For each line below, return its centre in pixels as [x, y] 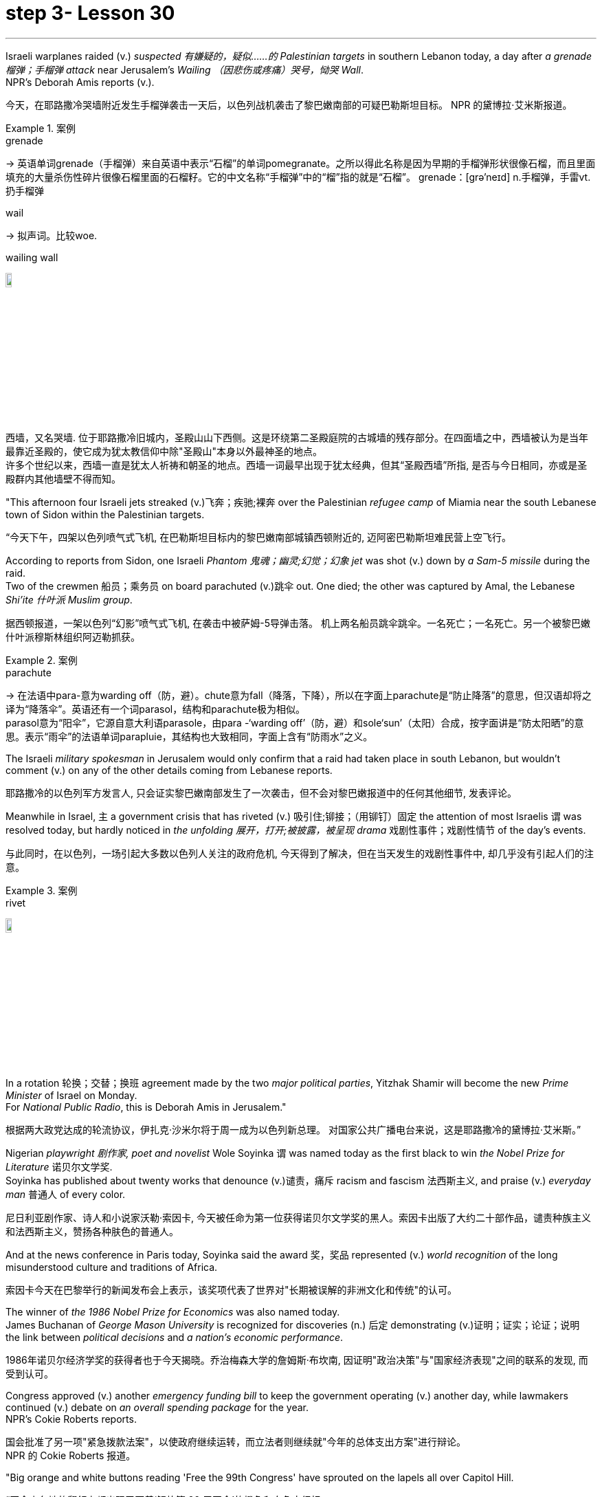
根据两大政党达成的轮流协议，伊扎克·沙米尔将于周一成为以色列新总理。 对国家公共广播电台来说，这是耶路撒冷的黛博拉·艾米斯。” [293, 1130]
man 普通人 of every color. [66, 1195]
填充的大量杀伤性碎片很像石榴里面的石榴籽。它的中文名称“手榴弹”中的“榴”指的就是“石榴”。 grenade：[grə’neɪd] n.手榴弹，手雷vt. [298, 177]
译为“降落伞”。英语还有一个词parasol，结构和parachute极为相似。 [156, 709]
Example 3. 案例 [42, 890]
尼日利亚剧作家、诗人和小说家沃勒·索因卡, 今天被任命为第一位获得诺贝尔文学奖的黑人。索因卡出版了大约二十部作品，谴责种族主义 [299, 1218]
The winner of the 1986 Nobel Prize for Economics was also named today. [173, 1312]
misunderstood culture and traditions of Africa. [112, 1267]
